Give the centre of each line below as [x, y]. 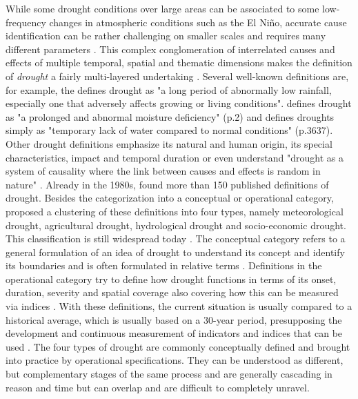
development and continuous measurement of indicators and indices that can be [174, 333]
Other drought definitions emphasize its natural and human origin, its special [169, 143]
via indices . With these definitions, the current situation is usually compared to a [179, 306]
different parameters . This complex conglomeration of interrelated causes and [170, 49]
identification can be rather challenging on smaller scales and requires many [166, 36]
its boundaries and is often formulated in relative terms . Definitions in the [164, 265]
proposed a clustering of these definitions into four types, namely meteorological [175, 211]
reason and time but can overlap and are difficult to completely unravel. [158, 387]
